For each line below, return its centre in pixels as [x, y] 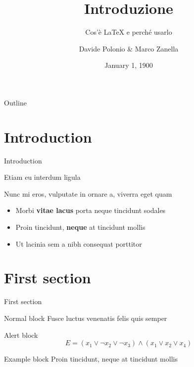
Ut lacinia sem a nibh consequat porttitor [79, 243]
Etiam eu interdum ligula [42, 177]
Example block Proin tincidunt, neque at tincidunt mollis [91, 359]
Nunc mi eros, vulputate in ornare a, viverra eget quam [88, 193]
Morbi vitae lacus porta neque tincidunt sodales [91, 210]
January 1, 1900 [129, 65]
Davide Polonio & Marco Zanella [129, 48]
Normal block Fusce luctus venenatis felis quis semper [86, 318]
